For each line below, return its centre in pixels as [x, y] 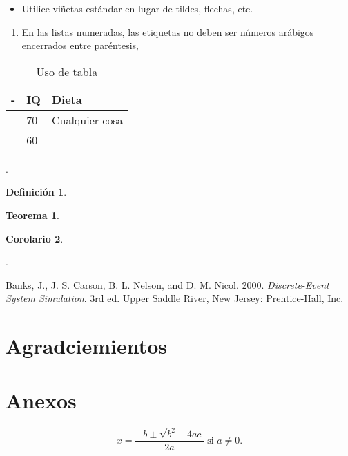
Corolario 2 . [35, 238]
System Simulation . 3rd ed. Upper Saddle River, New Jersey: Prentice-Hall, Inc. [175, 298]
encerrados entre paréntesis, [80, 45]
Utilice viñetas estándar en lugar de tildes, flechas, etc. [137, 8]
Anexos [41, 400]
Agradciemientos [87, 346]
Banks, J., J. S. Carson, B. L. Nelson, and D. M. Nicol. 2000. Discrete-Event [167, 284]
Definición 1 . [36, 192]
